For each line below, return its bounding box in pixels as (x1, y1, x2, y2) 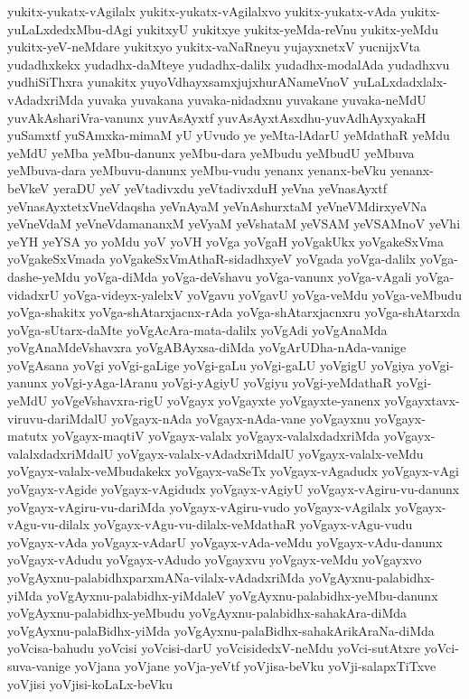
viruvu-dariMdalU (7, 408, 108, 427)
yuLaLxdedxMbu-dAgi (7, 19, 133, 38)
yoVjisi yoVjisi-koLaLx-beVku (7, 674, 173, 693)
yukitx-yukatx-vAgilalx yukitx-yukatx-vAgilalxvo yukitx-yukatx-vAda (7, 2, 397, 20)
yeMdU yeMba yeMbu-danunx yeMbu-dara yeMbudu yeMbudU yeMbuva (7, 143, 415, 162)
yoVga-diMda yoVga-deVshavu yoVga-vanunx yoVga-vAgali (84, 266, 412, 285)
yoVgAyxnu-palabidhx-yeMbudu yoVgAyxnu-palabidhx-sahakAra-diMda (7, 603, 408, 622)
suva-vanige (7, 656, 71, 675)
